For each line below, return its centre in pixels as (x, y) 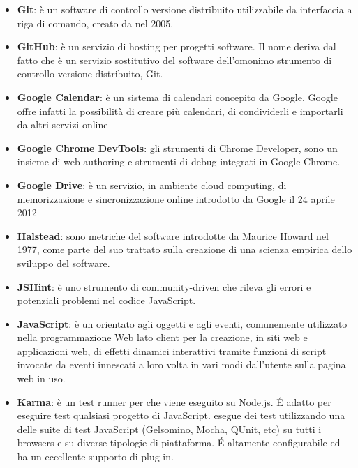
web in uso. (41, 378)
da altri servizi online (62, 124)
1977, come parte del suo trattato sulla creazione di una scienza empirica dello (185, 249)
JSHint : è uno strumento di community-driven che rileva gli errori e (164, 286)
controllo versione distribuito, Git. (90, 74)
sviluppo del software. (64, 263)
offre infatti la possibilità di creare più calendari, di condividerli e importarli (180, 111)
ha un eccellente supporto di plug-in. (95, 456)
